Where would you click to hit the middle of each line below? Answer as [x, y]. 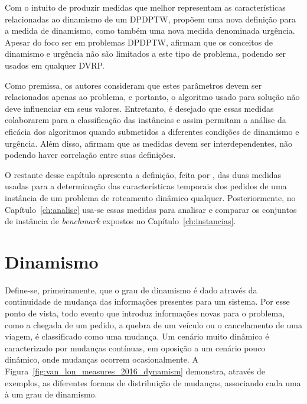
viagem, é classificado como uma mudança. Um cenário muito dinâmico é [137, 336]
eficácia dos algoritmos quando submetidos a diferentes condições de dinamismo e [152, 131]
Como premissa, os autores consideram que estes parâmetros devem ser [133, 85]
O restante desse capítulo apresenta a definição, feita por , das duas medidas [143, 174]
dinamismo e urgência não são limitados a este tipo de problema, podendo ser [146, 54]
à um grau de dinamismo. [51, 394]
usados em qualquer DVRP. [55, 65]
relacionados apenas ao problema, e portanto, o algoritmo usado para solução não [152, 97]
